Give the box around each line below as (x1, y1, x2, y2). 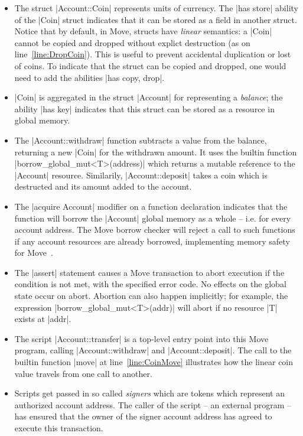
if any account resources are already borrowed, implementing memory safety (14, 235, 290, 247)
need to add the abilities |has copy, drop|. (14, 71, 165, 83)
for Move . (14, 246, 53, 259)
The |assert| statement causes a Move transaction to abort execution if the (14, 266, 285, 278)
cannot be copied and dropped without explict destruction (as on (14, 36, 250, 48)
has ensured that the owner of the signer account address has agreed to (14, 410, 272, 422)
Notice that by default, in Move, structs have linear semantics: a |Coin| (14, 25, 272, 37)
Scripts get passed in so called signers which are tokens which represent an (14, 387, 285, 399)
